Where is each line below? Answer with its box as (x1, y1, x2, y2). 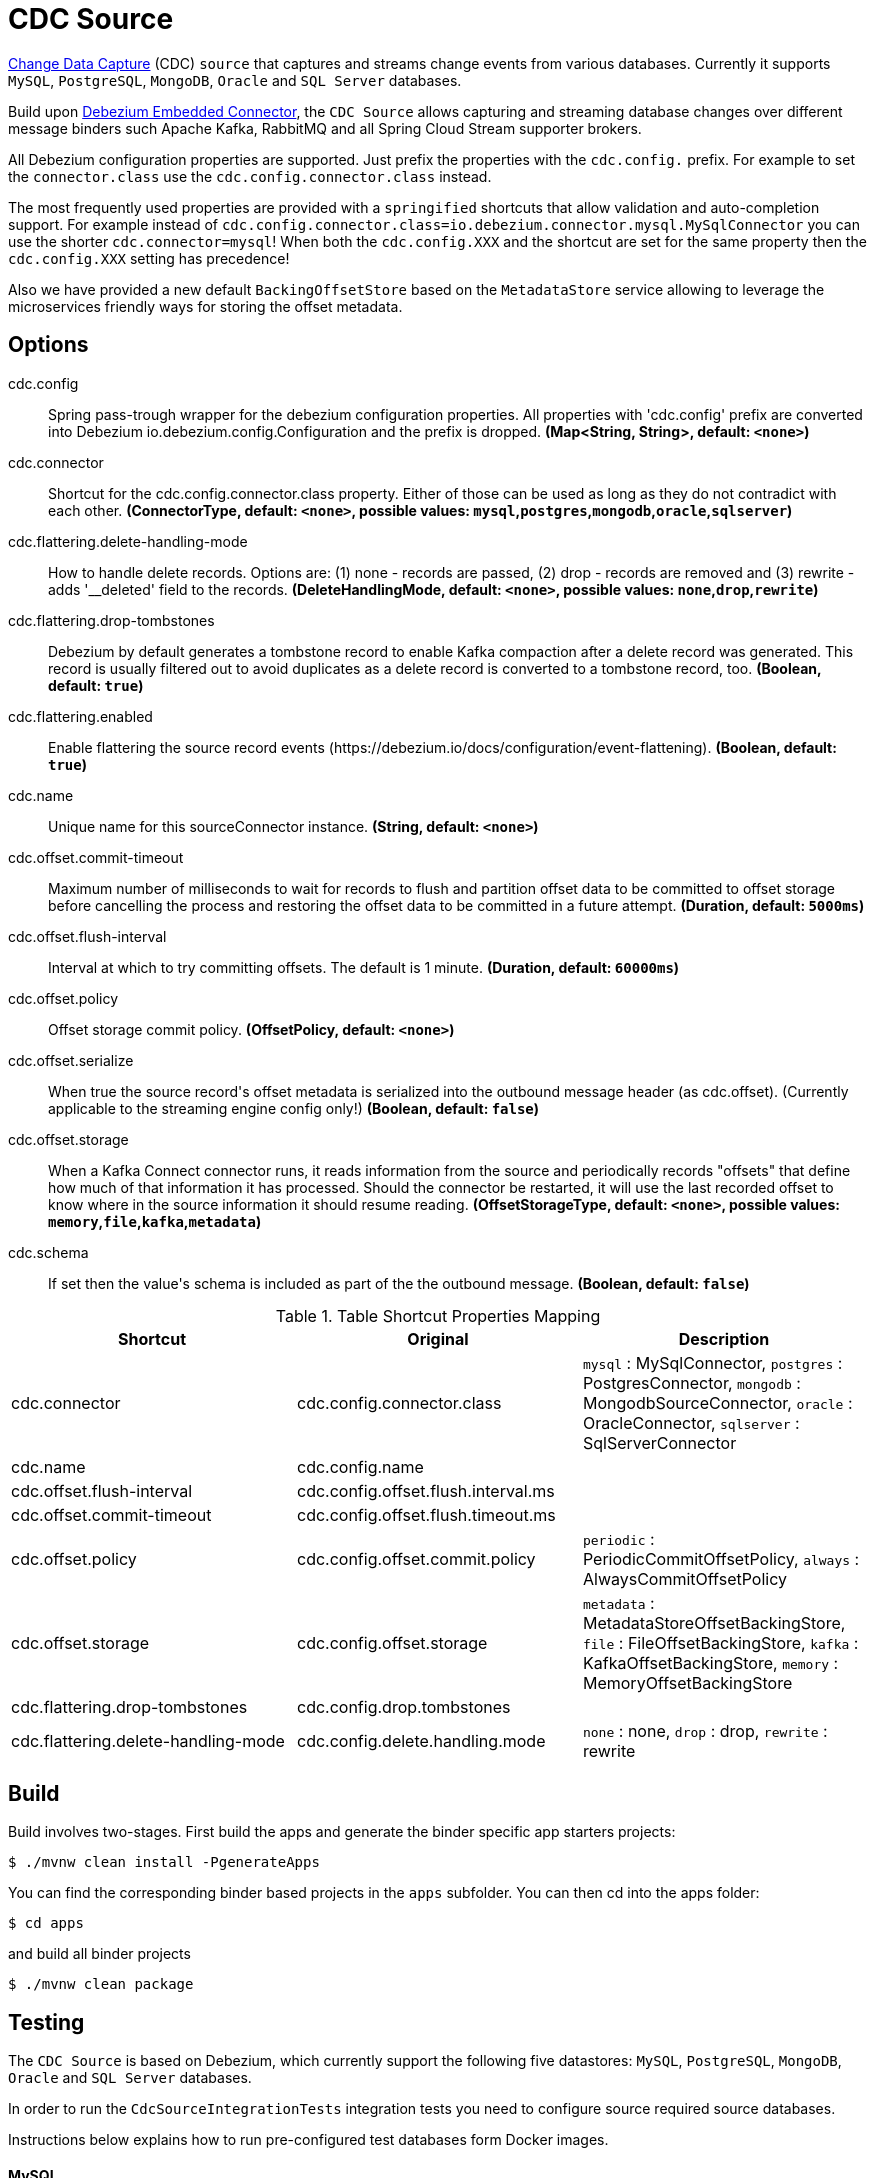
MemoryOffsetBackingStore (582, 1672, 793, 1693)
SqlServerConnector (582, 1432, 737, 1453)
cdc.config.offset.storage (296, 1632, 488, 1653)
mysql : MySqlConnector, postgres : (582, 1352, 843, 1373)
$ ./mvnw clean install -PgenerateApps (8, 1854, 320, 1871)
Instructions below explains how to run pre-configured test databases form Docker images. (8, 2131, 609, 2149)
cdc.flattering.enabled (8, 707, 153, 725)
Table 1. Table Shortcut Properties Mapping (275, 1305, 601, 1326)
